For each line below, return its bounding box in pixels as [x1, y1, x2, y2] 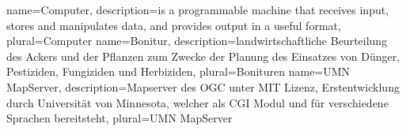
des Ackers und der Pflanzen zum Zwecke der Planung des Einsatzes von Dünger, [6, 47, 400, 64]
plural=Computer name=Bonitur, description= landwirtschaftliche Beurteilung [6, 32, 388, 49]
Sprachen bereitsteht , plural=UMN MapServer [6, 110, 233, 126]
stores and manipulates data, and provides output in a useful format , [6, 17, 341, 33]
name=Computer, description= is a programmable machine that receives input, [6, 2, 389, 17]
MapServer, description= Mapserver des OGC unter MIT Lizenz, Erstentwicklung [6, 78, 400, 95]
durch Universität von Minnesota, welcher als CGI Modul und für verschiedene [6, 94, 389, 110]
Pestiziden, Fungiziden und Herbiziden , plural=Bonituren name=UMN [6, 63, 351, 80]
